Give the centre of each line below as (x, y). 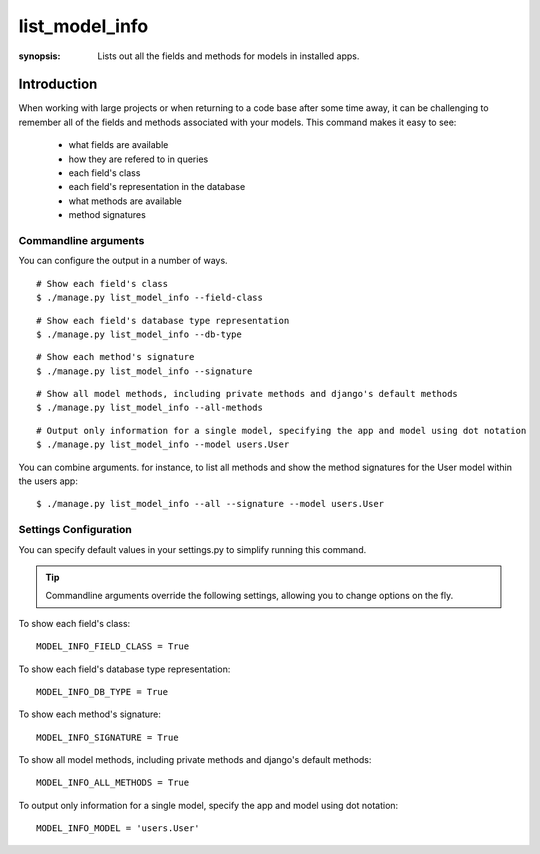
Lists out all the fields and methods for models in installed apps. (228, 56)
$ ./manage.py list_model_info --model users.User (163, 444)
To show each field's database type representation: (124, 669)
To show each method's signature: (90, 714)
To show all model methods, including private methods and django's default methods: (195, 760)
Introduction (58, 84)
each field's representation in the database (157, 187)
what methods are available (125, 201)
